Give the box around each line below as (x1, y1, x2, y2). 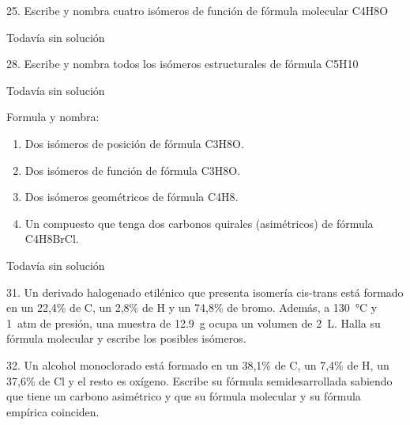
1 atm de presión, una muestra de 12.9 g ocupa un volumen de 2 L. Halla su (6, 314, 381, 331)
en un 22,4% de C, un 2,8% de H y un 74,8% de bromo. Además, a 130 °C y (6, 299, 378, 316)
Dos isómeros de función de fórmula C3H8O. (24, 161, 241, 178)
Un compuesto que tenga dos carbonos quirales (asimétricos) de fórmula (24, 214, 374, 231)
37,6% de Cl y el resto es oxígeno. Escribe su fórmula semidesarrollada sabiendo (6, 372, 393, 389)
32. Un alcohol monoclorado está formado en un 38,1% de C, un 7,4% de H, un (6, 356, 389, 373)
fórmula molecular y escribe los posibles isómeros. (6, 330, 246, 347)
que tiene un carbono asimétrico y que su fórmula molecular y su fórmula (6, 388, 361, 404)
